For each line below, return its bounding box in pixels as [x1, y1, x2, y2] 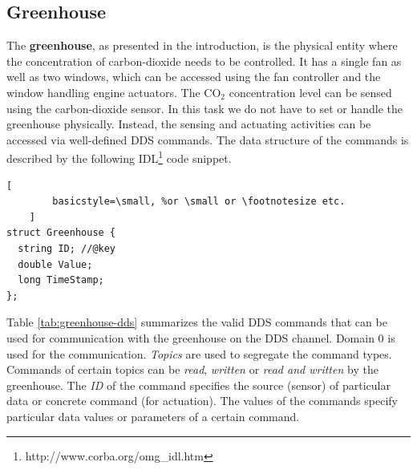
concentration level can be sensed [229, 83, 392, 100]
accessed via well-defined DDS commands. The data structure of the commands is [6, 131, 409, 148]
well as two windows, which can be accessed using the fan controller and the [6, 68, 381, 85]
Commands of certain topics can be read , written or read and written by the [6, 361, 379, 378]
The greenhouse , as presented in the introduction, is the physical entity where [6, 37, 398, 54]
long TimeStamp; [18, 274, 104, 286]
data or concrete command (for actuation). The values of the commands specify [6, 392, 398, 409]
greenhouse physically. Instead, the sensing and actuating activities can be [6, 115, 371, 132]
